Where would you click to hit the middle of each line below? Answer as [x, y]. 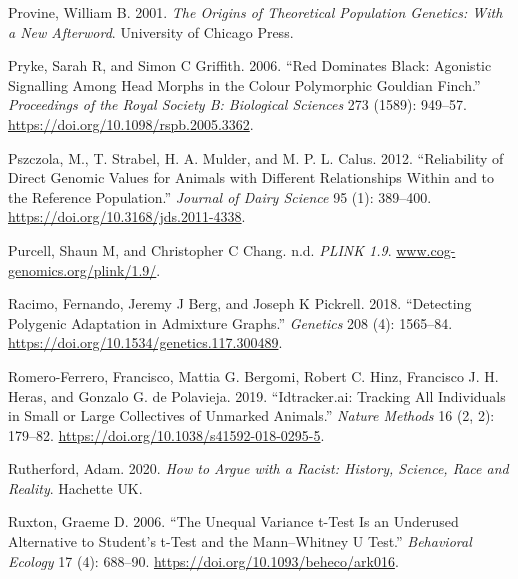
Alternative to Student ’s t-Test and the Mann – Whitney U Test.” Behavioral [240, 541]
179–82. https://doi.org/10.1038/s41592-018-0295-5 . [166, 434]
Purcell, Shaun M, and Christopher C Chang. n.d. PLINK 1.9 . [200, 249]
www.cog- [426, 249]
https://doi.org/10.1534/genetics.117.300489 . [145, 342]
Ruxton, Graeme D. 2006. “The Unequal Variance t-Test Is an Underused [233, 521]
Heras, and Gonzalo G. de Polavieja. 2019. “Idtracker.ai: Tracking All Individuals [257, 395]
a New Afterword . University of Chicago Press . [151, 31]
